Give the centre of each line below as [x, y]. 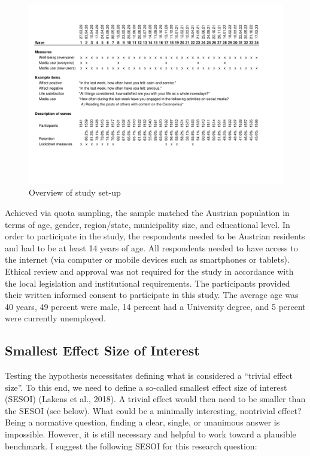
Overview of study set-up [75, 192]
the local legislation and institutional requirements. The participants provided [148, 283]
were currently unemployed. [55, 318]
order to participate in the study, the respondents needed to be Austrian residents [155, 236]
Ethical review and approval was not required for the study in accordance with [149, 271]
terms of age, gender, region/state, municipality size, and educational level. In [148, 224]
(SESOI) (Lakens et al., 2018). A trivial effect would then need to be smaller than [155, 399]
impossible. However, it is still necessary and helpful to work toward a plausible [151, 434]
